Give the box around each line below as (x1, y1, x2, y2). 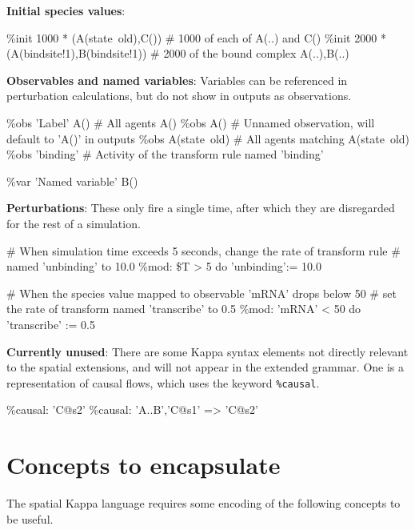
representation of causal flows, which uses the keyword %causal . (6, 374, 320, 391)
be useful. (6, 510, 54, 527)
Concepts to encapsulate (6, 448, 281, 481)
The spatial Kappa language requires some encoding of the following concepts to (6, 495, 401, 512)
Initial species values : (6, 2, 126, 18)
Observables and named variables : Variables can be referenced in (6, 71, 348, 88)
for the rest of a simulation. (6, 215, 141, 231)
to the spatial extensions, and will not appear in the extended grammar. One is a (6, 359, 405, 375)
